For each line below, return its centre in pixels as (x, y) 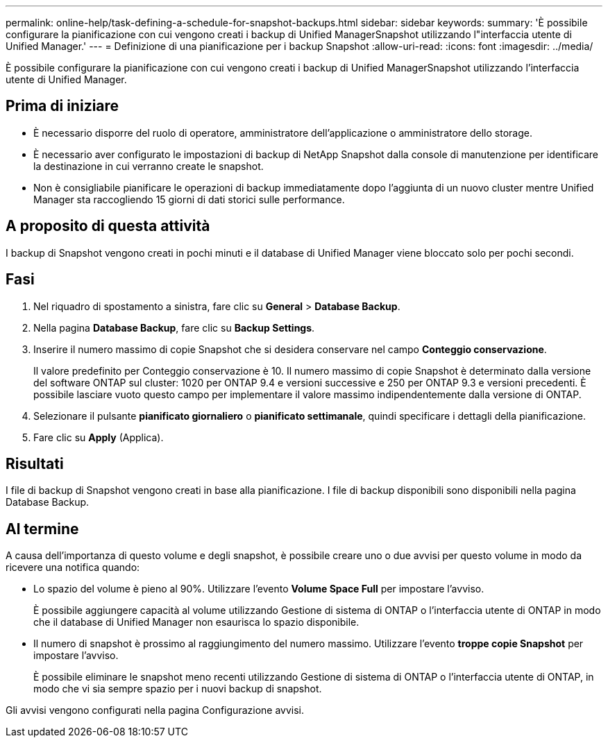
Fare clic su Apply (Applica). (99, 437)
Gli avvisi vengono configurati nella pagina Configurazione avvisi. (155, 710)
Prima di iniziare (62, 106)
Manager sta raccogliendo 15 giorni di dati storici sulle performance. (189, 199)
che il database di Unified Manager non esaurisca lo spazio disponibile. (196, 622)
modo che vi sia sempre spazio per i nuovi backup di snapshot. (178, 689)
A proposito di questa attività (108, 226)
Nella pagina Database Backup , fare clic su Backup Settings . (174, 327)
